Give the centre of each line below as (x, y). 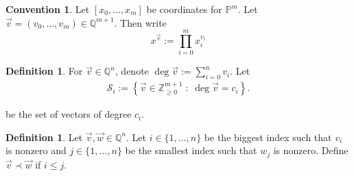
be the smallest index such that (191, 150)
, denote (132, 71)
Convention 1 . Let (48, 9)
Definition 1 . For (44, 71)
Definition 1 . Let (44, 137)
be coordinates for (184, 9)
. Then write (140, 22)
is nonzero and (36, 150)
